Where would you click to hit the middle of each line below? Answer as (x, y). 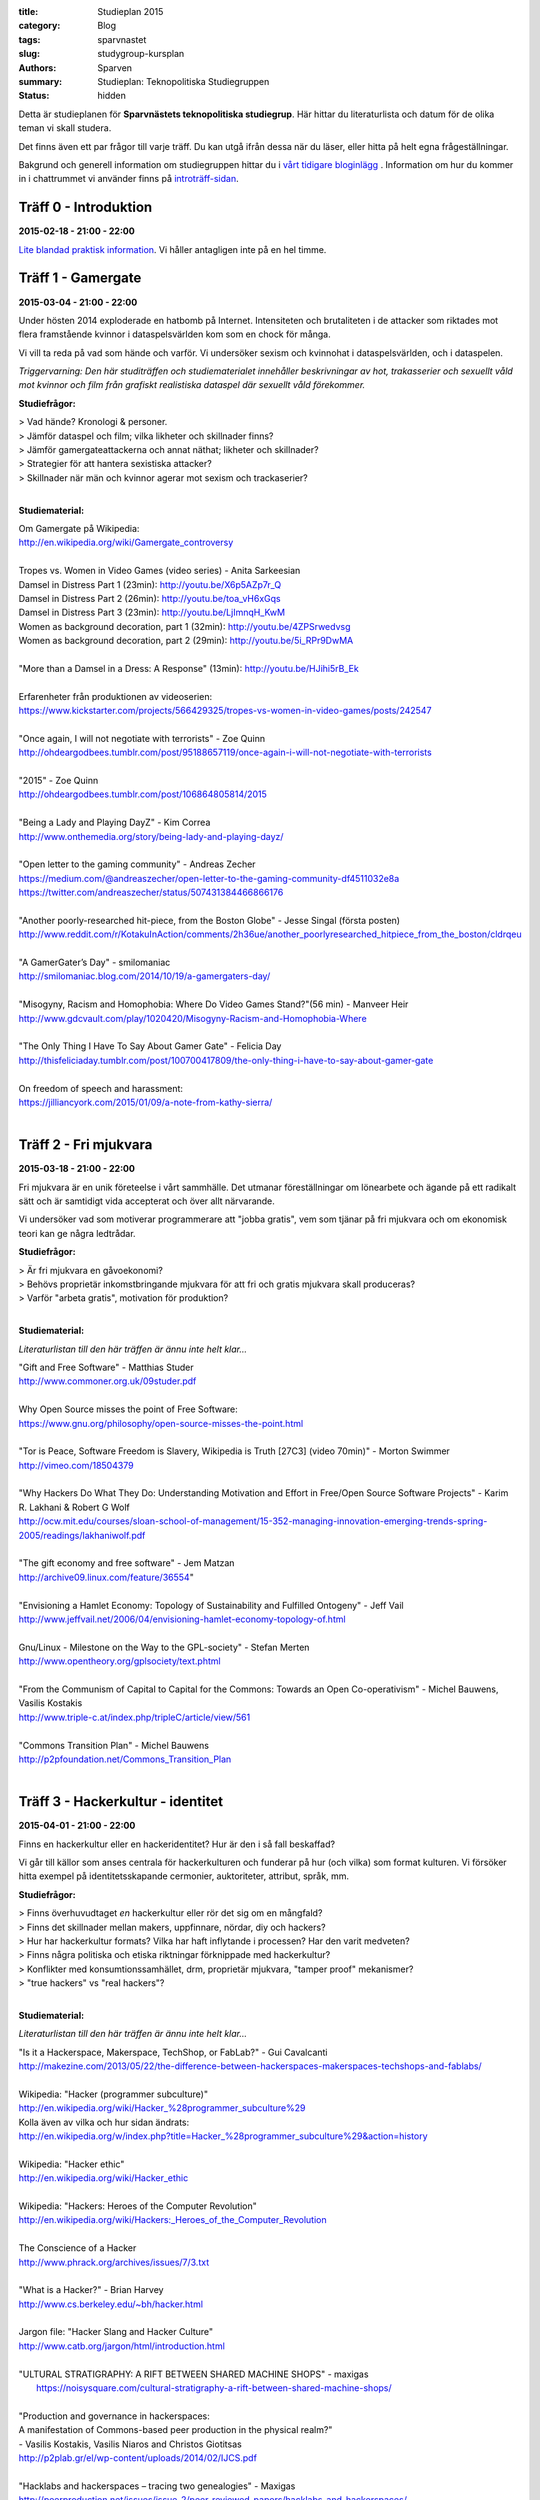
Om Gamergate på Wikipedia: (79, 528)
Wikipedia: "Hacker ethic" (71, 2164)
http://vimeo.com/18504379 (76, 1465)
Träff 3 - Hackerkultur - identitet (121, 1801)
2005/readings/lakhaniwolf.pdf (82, 1535)
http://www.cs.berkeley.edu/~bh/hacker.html (111, 2304)
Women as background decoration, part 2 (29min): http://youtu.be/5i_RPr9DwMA (186, 641)
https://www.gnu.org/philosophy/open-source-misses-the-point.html (161, 1423)
